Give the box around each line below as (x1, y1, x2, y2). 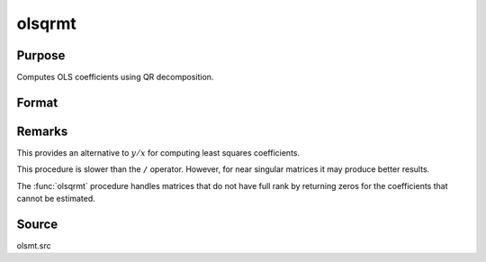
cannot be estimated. (16, 194, 95, 204)
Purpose (16, 48, 66, 63)
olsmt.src (16, 240, 51, 251)
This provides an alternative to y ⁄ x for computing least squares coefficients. (16, 147, 301, 158)
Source (16, 216, 58, 231)
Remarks (16, 123, 68, 139)
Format (16, 95, 58, 110)
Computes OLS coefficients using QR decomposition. (16, 72, 214, 83)
